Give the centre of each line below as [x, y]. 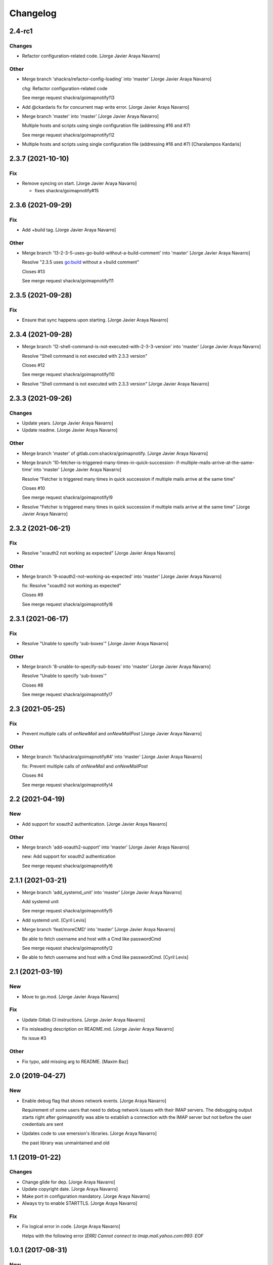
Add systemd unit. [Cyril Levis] [54, 920]
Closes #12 [33, 365]
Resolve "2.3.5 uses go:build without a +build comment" [80, 262]
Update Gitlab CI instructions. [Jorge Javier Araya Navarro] [83, 1020]
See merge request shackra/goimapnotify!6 [67, 866]
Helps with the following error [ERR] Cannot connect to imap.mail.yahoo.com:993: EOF [113, 1236]
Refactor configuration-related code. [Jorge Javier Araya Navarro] [91, 56]
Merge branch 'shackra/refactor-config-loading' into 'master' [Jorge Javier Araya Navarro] [117, 79]
